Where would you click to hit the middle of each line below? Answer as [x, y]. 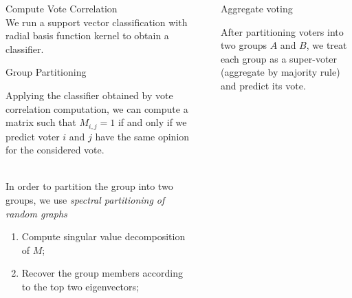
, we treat [327, 45]
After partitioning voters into [282, 31]
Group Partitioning [46, 72]
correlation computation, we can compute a [97, 108]
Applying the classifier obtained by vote [89, 95]
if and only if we [152, 122]
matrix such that [41, 122]
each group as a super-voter [279, 58]
